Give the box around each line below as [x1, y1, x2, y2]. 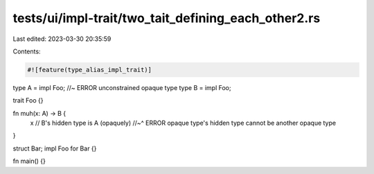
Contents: [12, 47, 41, 55]
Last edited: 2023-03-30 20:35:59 [12, 35, 112, 43]
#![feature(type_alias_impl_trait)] [27, 66, 152, 73]
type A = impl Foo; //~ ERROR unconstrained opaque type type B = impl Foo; [12, 83, 231, 92]
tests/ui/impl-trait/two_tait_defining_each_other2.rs [12, 10, 321, 26]
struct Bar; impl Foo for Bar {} [12, 144, 97, 153]
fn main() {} [12, 157, 46, 166]
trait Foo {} [12, 96, 44, 105]
